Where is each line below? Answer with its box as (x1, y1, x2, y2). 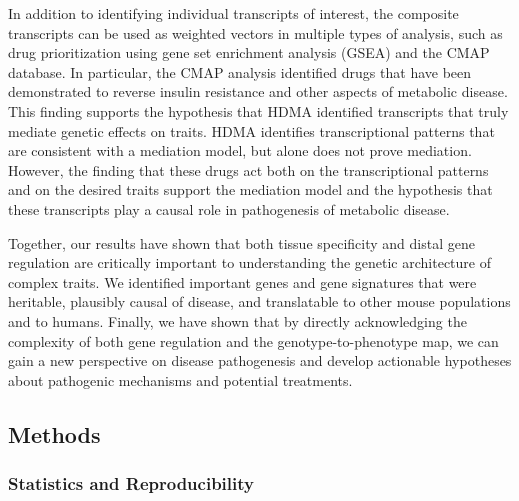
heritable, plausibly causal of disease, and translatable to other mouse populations (8, 291, 511, 312)
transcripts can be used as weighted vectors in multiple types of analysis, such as (8, 22, 503, 43)
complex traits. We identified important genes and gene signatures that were (8, 271, 477, 292)
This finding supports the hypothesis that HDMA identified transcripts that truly (8, 100, 509, 121)
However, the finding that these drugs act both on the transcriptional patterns (8, 159, 489, 180)
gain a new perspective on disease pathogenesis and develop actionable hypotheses (8, 350, 512, 371)
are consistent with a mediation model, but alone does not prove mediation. (8, 140, 472, 161)
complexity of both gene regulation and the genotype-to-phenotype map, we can (8, 330, 499, 351)
